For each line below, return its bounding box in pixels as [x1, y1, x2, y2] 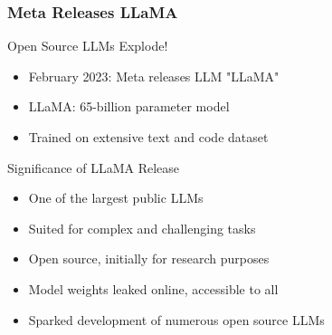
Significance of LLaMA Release [7, 158, 180, 177]
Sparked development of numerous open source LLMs [28, 310, 325, 329]
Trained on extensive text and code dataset [28, 128, 269, 146]
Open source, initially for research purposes [28, 249, 270, 268]
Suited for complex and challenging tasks [28, 218, 256, 237]
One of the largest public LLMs [28, 188, 204, 207]
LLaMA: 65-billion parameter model [28, 97, 230, 116]
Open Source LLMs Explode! [7, 36, 168, 55]
